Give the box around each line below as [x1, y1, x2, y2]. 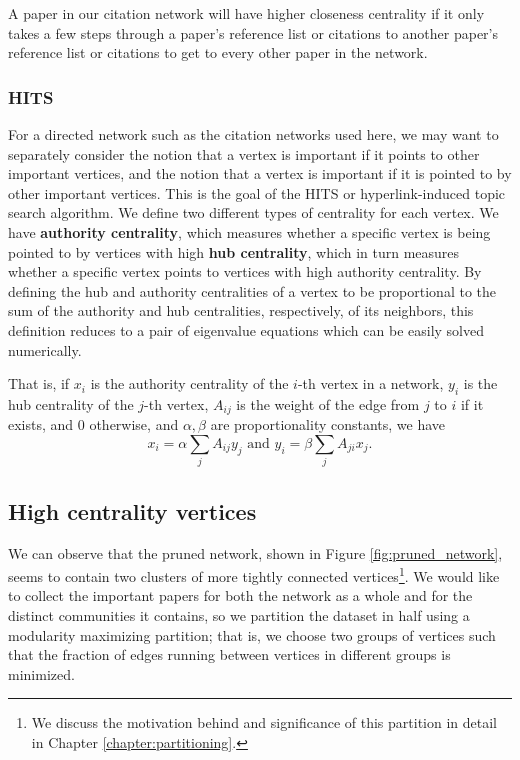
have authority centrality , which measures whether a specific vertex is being [8, 221, 491, 242]
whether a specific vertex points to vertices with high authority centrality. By [8, 261, 482, 282]
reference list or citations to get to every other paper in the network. [8, 42, 428, 63]
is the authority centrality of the [90, 373, 289, 394]
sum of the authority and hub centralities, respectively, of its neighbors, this [8, 300, 474, 321]
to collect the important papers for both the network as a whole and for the [8, 585, 473, 606]
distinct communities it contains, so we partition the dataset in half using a [8, 604, 470, 625]
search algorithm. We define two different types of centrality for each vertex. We [8, 202, 499, 223]
